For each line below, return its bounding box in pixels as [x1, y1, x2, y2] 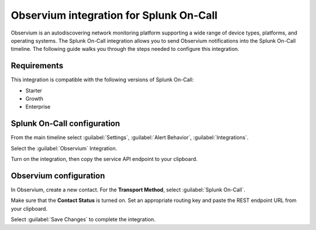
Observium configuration [11, 170, 105, 181]
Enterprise [25, 103, 51, 111]
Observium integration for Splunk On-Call [11, 9, 218, 22]
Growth [25, 95, 43, 102]
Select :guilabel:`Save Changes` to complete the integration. [11, 216, 156, 223]
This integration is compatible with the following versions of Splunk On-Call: [11, 76, 194, 83]
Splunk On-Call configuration [11, 119, 120, 129]
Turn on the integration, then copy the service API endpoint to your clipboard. [11, 156, 198, 163]
